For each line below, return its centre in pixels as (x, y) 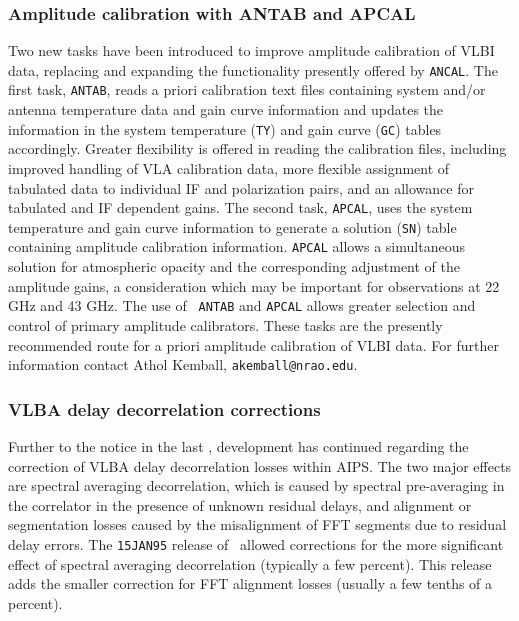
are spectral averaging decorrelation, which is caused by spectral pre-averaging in (256, 485)
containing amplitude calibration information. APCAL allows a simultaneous (236, 246)
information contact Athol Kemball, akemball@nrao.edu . (183, 364)
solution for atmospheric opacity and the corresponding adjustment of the (234, 266)
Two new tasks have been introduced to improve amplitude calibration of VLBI (251, 50)
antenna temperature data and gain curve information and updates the (226, 109)
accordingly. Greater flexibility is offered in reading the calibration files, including (257, 148)
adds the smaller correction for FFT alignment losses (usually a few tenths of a (250, 583)
